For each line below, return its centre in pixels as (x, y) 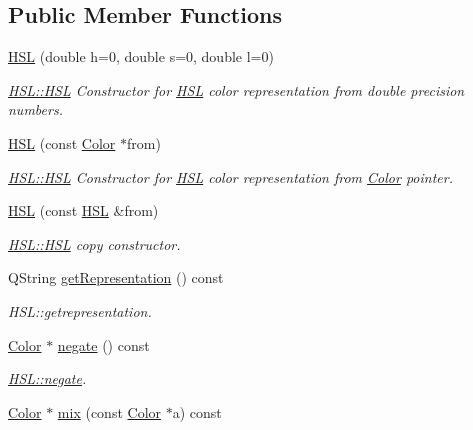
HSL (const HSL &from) (83, 210)
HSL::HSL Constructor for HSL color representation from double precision (236, 89)
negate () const (103, 344)
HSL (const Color (62, 142)
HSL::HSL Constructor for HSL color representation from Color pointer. (230, 176)
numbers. (35, 109)
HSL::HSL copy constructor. (94, 243)
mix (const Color (109, 411)
